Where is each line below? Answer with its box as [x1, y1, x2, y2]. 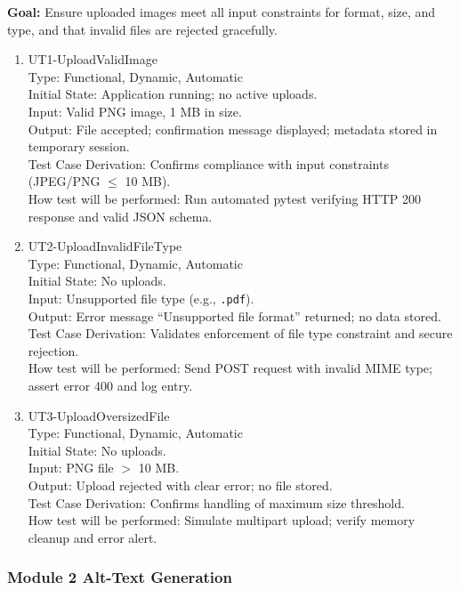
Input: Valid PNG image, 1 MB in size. [28, 101, 242, 120]
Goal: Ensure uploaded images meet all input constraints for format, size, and [7, 3, 436, 20]
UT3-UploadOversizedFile [28, 406, 170, 424]
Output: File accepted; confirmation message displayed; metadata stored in [28, 119, 438, 138]
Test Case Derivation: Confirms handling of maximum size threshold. [28, 493, 405, 512]
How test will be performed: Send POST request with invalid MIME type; [28, 359, 432, 377]
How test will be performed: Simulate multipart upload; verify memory [28, 511, 416, 529]
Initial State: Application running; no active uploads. [28, 85, 318, 103]
